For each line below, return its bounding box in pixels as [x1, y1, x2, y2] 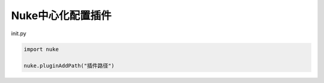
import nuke [23, 45, 59, 53]
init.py [11, 30, 26, 37]
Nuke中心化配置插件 [11, 9, 112, 22]
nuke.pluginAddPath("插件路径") [23, 63, 115, 69]
